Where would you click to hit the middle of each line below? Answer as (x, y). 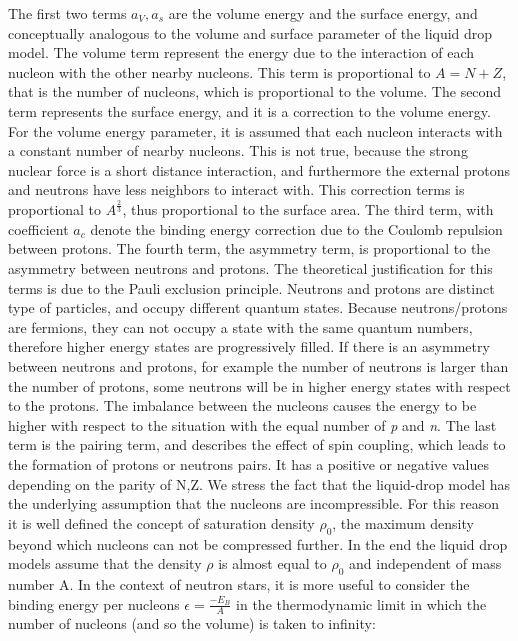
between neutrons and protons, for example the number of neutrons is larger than (258, 366)
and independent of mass (425, 563)
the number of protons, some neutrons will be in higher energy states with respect (259, 385)
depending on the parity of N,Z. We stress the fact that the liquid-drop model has (259, 483)
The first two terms (67, 13)
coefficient (38, 228)
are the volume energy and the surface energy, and (323, 13)
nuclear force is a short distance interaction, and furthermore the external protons (259, 169)
